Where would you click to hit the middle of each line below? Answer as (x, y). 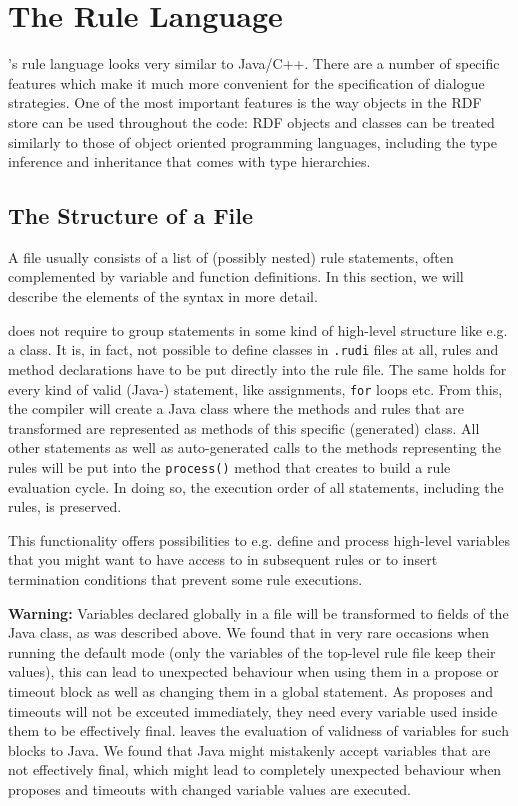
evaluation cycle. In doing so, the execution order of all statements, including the (256, 486)
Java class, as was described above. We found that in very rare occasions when (249, 632)
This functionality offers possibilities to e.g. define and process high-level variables (259, 539)
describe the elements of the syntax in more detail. (163, 296)
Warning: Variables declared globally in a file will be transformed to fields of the (258, 612)
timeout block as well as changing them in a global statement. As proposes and (251, 690)
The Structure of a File (131, 215)
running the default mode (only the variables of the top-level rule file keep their (252, 651)
